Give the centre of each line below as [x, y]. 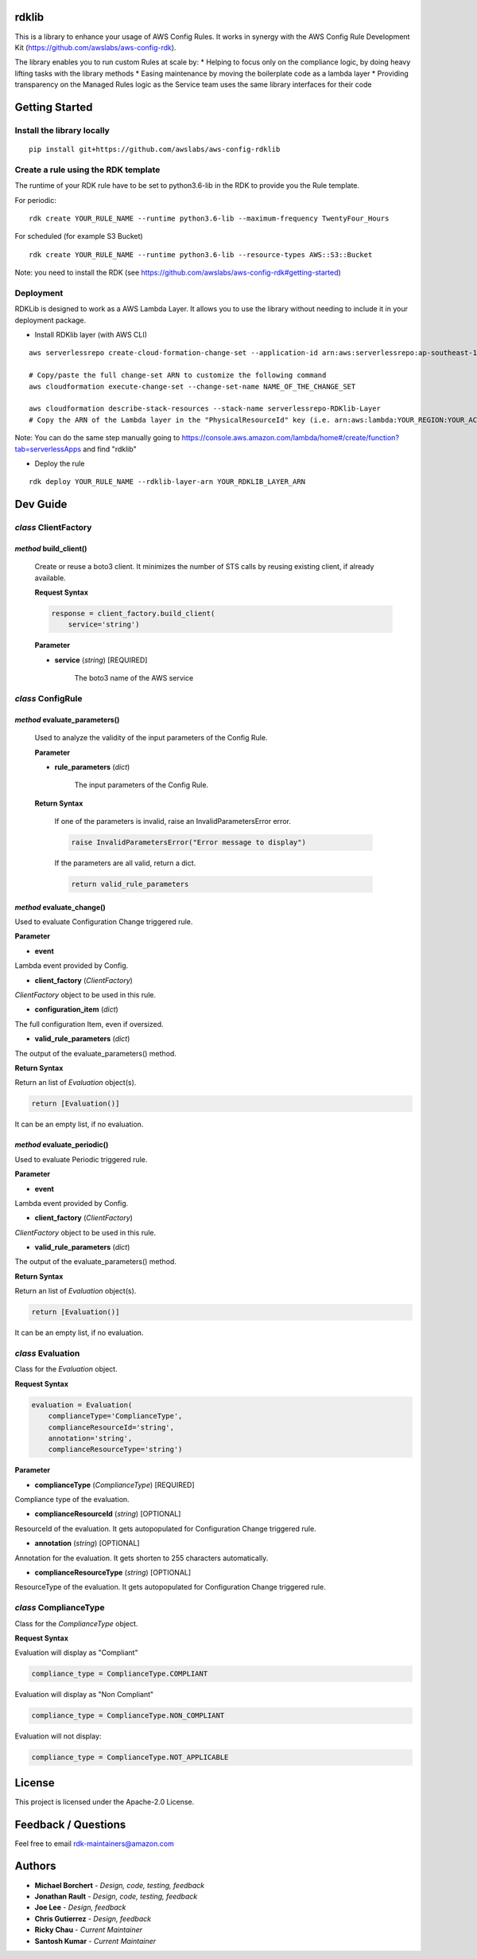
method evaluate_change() [60, 907]
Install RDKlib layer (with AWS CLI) [91, 335]
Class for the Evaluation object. [66, 1369]
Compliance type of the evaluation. [72, 1500]
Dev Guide [41, 504]
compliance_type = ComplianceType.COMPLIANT [120, 1674]
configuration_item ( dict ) [76, 1009]
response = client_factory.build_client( [133, 614]
